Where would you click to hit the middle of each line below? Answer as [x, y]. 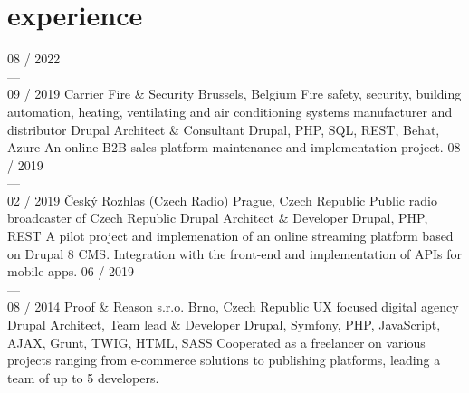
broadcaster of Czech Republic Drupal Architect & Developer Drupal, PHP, [218, 218]
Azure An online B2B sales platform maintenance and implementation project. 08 [234, 147]
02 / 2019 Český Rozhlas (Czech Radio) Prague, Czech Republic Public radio [222, 200]
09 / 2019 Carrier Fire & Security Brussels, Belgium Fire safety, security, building [234, 94]
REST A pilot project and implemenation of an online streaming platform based [230, 236]
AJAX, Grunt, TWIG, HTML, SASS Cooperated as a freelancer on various [216, 342]
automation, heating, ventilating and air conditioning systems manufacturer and [230, 111]
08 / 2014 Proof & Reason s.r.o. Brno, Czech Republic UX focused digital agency [233, 307]
